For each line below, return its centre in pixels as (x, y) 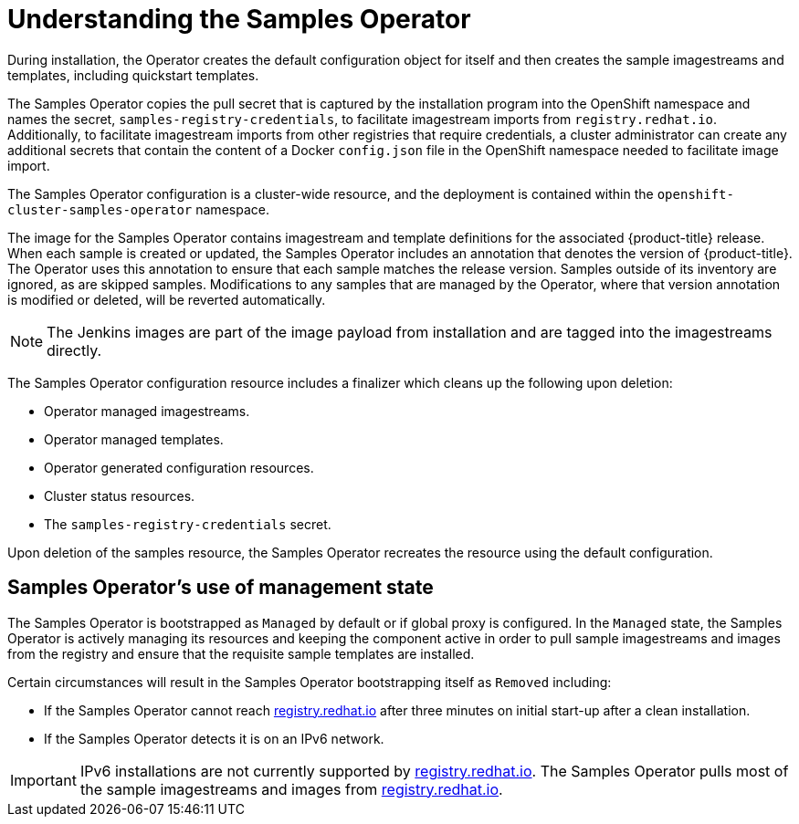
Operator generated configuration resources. (179, 467)
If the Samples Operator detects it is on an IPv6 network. (214, 738)
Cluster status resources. (120, 495)
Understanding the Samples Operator (239, 19)
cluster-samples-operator (100, 209)
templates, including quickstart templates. (133, 75)
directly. (74, 350)
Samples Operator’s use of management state (221, 588)
